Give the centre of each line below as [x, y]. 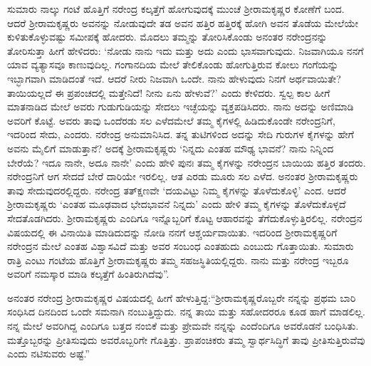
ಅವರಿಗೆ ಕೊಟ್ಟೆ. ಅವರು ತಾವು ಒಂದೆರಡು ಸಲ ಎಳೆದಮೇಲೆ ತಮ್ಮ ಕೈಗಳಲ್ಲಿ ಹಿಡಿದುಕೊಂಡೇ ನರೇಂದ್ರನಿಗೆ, [171, 120]
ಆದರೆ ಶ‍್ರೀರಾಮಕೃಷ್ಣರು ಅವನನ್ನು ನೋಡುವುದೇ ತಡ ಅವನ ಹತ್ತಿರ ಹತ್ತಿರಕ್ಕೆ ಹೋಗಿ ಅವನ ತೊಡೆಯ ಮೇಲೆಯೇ [183, 22]
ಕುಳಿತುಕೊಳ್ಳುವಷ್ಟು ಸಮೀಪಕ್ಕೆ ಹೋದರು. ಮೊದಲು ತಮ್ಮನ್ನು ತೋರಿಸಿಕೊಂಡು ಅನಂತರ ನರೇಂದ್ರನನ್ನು [167, 37]
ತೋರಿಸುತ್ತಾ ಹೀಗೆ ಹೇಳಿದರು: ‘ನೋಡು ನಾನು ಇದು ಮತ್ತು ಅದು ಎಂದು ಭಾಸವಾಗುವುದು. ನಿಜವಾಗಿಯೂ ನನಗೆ [185, 50]
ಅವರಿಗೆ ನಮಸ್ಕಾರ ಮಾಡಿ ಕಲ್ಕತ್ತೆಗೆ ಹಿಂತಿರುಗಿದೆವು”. [88, 274]
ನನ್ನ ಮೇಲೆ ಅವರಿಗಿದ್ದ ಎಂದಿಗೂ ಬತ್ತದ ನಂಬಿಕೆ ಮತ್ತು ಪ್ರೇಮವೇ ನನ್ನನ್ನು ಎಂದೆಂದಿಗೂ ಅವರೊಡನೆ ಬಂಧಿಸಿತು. [183, 326]
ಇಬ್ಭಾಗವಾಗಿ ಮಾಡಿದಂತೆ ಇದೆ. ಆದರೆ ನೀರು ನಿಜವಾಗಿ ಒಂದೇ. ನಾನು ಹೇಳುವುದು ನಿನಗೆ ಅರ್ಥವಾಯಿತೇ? [174, 78]
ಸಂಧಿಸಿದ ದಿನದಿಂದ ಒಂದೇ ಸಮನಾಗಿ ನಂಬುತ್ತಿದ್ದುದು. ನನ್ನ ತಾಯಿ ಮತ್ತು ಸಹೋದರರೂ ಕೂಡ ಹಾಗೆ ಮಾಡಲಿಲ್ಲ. [186, 312]
